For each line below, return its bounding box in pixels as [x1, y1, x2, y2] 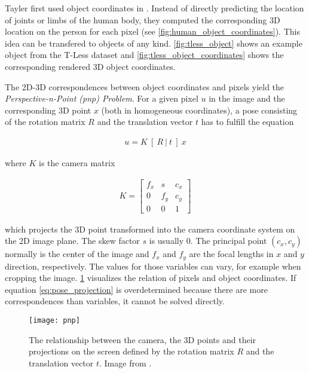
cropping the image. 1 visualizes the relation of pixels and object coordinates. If [5, 271, 296, 284]
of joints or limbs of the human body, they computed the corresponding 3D [5, 13, 280, 26]
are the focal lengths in [189, 247, 274, 260]
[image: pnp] [29, 316, 80, 325]
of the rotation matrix [5, 115, 85, 128]
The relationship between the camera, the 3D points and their [29, 333, 256, 346]
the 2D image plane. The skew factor [5, 234, 140, 247]
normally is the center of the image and [5, 247, 149, 260]
